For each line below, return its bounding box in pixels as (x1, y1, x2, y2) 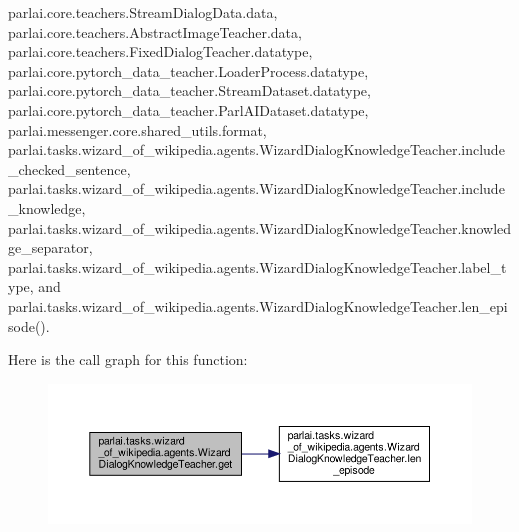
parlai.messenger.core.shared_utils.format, (8, 119, 267, 140)
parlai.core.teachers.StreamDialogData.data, (8, 2, 278, 22)
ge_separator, (8, 237, 93, 258)
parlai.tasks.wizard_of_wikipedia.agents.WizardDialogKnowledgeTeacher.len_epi (8, 295, 508, 316)
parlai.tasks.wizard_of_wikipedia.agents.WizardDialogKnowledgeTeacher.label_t (8, 256, 507, 277)
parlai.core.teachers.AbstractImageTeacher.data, (8, 21, 302, 42)
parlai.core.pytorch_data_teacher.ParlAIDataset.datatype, (8, 99, 369, 120)
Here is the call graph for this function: (8, 349, 248, 370)
